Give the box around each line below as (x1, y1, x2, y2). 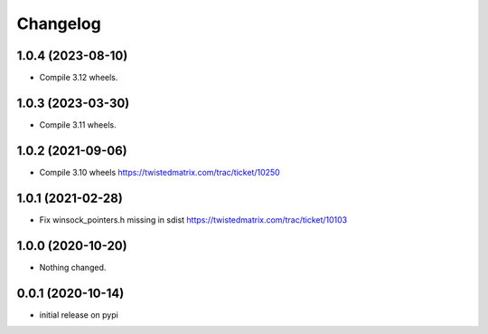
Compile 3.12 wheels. (39, 72, 118, 83)
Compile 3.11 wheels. (39, 119, 117, 130)
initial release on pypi (39, 309, 119, 320)
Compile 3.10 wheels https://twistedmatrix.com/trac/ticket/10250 (39, 167, 280, 177)
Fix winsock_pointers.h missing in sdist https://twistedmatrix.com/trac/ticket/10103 (39, 214, 348, 225)
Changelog (16, 14, 101, 33)
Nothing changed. (39, 262, 107, 272)
